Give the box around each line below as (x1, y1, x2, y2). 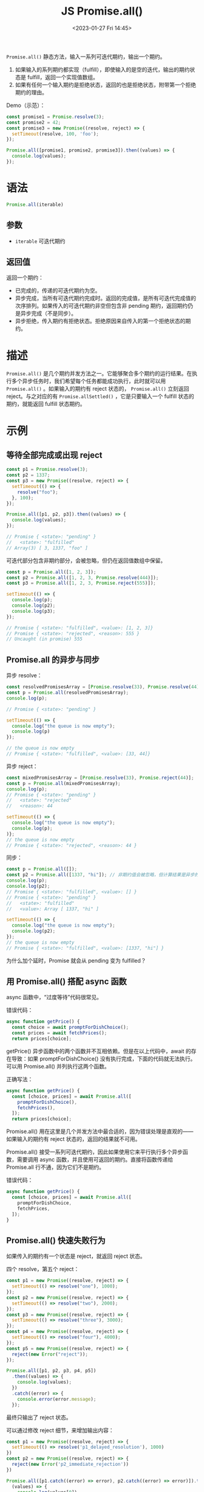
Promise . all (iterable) (6, 201, 64, 207)
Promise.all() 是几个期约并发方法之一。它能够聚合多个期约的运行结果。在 (6, 370, 192, 377)
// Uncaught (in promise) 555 (6, 636, 83, 643)
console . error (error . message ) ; (17, 1396, 97, 1402)
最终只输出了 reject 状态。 (6, 1414, 72, 1421)
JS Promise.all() (61, 4, 143, 18)
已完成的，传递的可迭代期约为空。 (15, 287, 101, 295)
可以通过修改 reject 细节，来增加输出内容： (6, 1426, 114, 1434)
